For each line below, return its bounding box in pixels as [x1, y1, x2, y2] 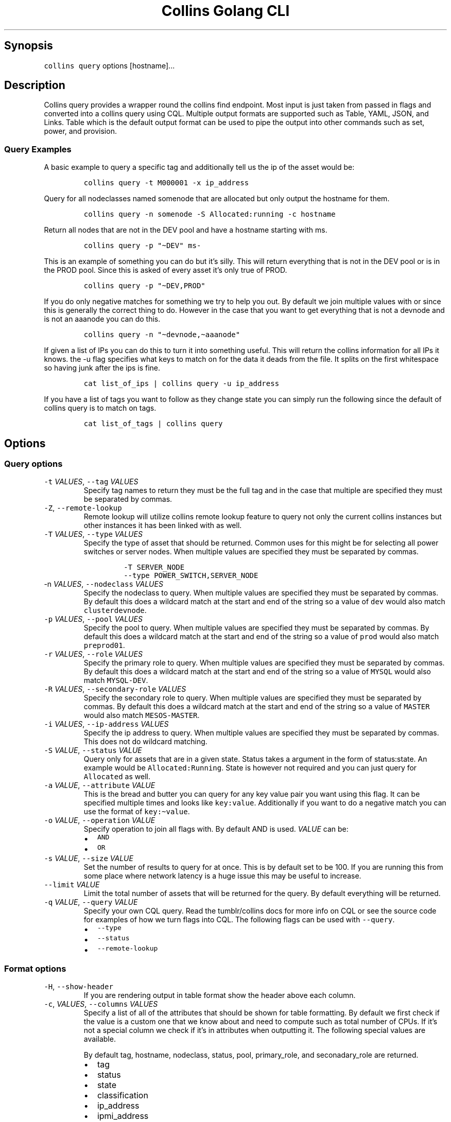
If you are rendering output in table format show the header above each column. [83, 991, 356, 1000]
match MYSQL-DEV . [83, 676, 148, 685]
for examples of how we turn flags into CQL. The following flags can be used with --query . [83, 915, 395, 924]
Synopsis [4, 39, 53, 52]
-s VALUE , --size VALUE [44, 854, 133, 863]
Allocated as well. [83, 772, 150, 781]
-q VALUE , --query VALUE [44, 898, 138, 907]
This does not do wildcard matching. [83, 737, 207, 746]
